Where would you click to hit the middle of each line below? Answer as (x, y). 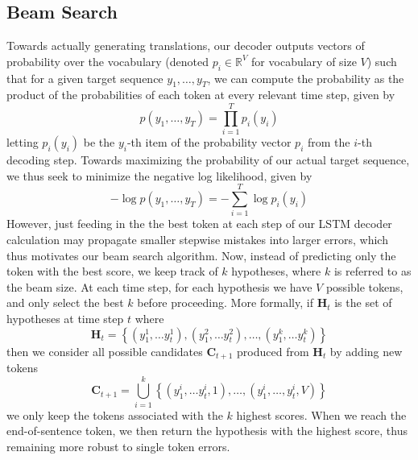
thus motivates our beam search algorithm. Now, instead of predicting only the (201, 255)
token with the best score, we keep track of (112, 271)
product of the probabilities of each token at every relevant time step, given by (201, 95)
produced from (273, 351)
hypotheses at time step (65, 318)
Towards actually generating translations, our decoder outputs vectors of (186, 46)
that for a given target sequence (85, 78)
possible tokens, (364, 286)
